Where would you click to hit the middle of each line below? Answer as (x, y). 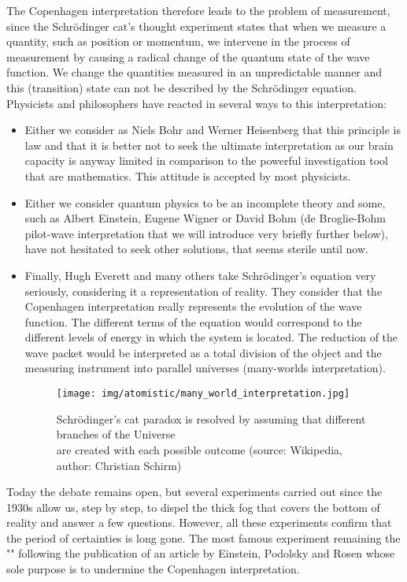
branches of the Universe (116, 434)
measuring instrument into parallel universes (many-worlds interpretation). (205, 368)
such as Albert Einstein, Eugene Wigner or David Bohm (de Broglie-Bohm (205, 218)
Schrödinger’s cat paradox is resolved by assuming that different (211, 418)
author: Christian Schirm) (119, 465)
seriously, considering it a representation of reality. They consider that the (203, 291)
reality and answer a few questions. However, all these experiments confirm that (199, 522)
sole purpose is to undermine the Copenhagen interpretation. (153, 569)
